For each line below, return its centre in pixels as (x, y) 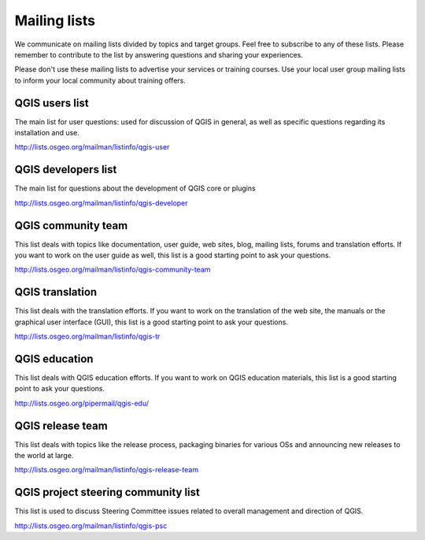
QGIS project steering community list (107, 492)
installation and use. (47, 133)
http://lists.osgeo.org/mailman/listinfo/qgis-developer (101, 203)
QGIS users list (52, 103)
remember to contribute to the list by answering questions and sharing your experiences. (159, 54)
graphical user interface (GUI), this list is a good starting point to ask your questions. (152, 322)
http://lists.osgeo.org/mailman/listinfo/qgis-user (92, 147)
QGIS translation (56, 292)
